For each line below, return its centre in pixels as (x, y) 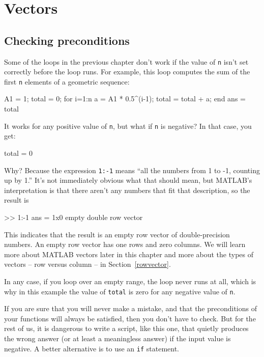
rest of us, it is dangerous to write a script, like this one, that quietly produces (126, 328)
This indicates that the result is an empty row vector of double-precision (117, 234)
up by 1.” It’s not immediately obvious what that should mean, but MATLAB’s (128, 180)
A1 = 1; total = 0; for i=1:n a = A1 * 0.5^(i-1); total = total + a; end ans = (125, 99)
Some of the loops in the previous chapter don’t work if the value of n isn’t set (126, 61)
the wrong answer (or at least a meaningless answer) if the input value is (118, 338)
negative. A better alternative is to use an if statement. (92, 348)
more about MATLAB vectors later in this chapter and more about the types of (129, 254)
